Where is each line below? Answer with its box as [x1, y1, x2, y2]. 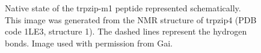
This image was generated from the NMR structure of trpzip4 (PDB [5, 13, 257, 26]
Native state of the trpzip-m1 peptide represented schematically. [5, 2, 241, 14]
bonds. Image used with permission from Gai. [5, 36, 173, 49]
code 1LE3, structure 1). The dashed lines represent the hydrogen [5, 25, 247, 38]
